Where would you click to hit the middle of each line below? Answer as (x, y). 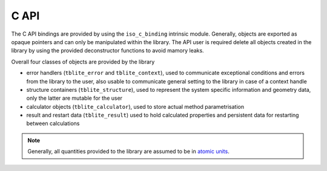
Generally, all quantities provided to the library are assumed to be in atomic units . (128, 152)
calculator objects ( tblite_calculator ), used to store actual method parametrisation (135, 106)
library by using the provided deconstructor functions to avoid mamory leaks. (107, 51)
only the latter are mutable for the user (74, 98)
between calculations (53, 123)
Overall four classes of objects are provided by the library (83, 62)
